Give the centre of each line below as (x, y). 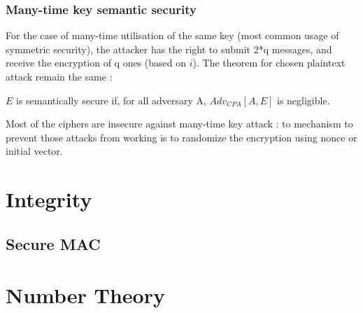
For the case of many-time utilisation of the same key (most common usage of (172, 35)
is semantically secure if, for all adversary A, (111, 100)
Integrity (49, 199)
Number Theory (85, 295)
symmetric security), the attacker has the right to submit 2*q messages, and (169, 49)
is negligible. (303, 100)
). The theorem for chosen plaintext (269, 63)
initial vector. (34, 151)
